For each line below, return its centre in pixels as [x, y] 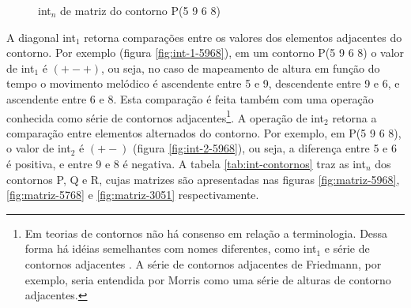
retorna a [354, 117]
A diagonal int [41, 37]
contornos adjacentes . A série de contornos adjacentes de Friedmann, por [203, 263]
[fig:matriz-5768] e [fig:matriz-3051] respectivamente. [133, 195]
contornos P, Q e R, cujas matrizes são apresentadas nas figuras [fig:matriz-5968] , [203, 179]
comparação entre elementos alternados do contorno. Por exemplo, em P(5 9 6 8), [204, 132]
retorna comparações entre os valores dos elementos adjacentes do [243, 37]
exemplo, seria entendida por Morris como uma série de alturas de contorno [208, 279]
